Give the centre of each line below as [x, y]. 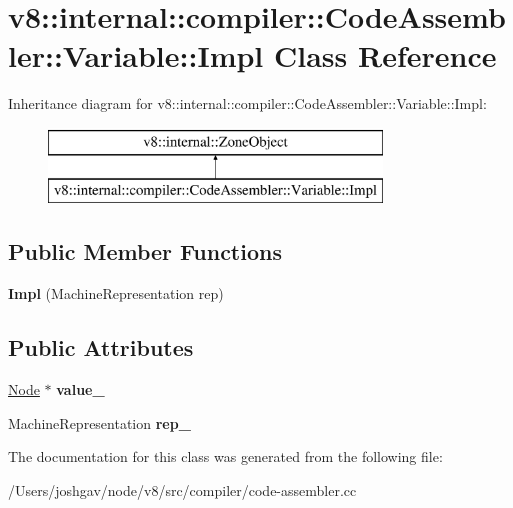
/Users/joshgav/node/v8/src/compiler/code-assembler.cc [182, 489]
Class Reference [385, 55]
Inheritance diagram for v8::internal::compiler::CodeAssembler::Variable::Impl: [247, 103]
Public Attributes [101, 347]
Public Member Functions [145, 251]
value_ [80, 389]
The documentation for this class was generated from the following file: [225, 456]
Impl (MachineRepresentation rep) [116, 293]
